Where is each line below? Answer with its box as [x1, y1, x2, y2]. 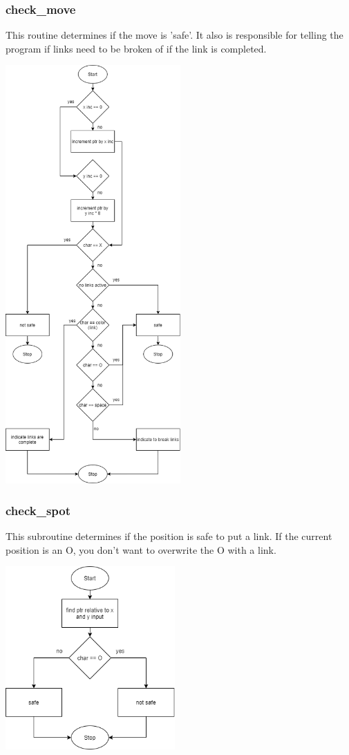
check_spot [6, 501, 71, 519]
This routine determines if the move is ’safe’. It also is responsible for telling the [6, 28, 343, 42]
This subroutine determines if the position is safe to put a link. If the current [6, 528, 332, 543]
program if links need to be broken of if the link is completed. [6, 41, 267, 55]
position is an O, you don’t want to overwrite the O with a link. [6, 542, 276, 557]
